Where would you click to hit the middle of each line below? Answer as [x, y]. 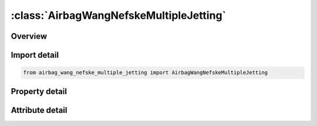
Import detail [35, 55]
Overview [29, 36]
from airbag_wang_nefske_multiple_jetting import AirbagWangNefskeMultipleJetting [146, 73]
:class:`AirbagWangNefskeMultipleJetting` [118, 15]
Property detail [39, 91]
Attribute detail [39, 110]
